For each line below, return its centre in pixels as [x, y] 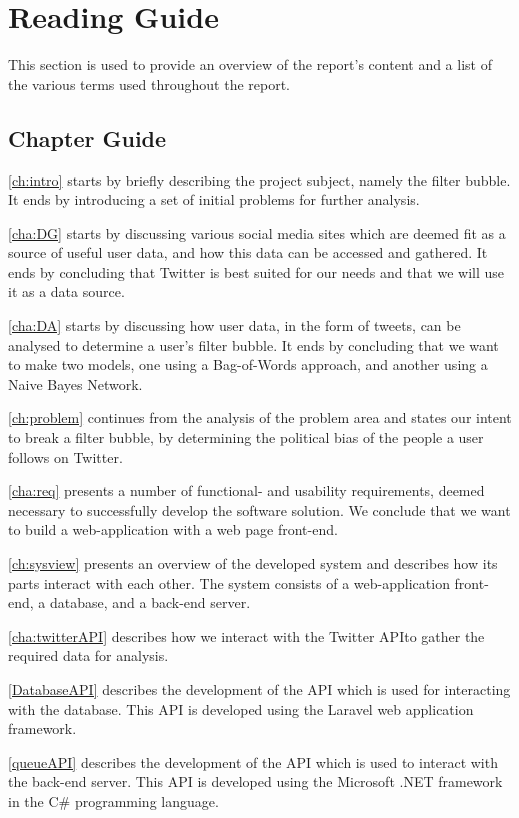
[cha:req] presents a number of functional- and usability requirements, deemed [246, 490]
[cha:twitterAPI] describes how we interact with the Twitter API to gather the [246, 635]
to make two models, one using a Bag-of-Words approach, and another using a [248, 364]
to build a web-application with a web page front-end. [173, 529]
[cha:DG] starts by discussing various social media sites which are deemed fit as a [257, 232]
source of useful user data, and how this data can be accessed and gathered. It [248, 252]
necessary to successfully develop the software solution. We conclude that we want [259, 509]
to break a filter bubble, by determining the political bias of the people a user [246, 437]
